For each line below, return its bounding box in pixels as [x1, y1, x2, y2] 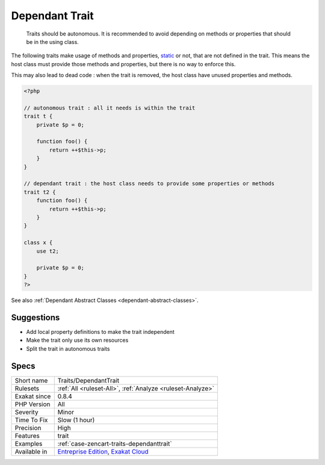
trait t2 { [23, 188, 56, 196]
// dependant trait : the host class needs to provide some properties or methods [23, 180, 275, 187]
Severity [14, 408, 39, 416]
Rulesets [14, 384, 39, 392]
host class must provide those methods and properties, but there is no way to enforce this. [11, 60, 236, 67]
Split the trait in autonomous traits [26, 345, 110, 352]
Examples [14, 439, 43, 448]
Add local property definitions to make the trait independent [26, 328, 175, 335]
